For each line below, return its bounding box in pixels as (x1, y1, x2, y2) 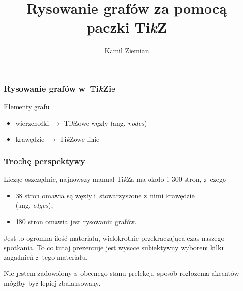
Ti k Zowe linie (59, 134, 100, 144)
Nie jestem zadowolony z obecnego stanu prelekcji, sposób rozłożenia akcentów (4, 268, 239, 278)
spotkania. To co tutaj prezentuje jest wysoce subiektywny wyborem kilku (4, 242, 225, 252)
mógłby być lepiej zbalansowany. (4, 277, 101, 288)
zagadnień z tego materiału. (4, 252, 88, 262)
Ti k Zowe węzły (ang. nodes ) (64, 117, 147, 128)
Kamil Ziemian (104, 45, 149, 56)
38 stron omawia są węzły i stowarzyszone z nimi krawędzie (15, 190, 195, 200)
